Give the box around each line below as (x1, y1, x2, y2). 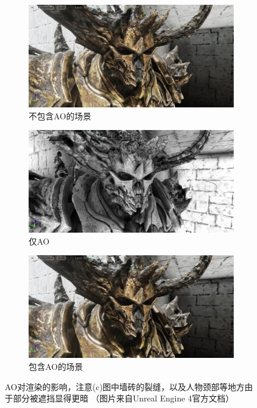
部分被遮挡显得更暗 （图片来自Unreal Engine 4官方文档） (13, 392, 234, 404)
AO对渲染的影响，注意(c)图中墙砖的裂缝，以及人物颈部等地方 (5, 380, 245, 392)
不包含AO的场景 (29, 109, 91, 122)
